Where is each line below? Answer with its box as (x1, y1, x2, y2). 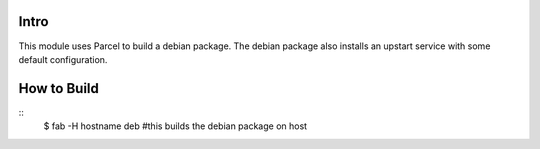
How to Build (18, 80, 100, 97)
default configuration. (18, 53, 108, 65)
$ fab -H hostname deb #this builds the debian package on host (43, 120, 308, 132)
